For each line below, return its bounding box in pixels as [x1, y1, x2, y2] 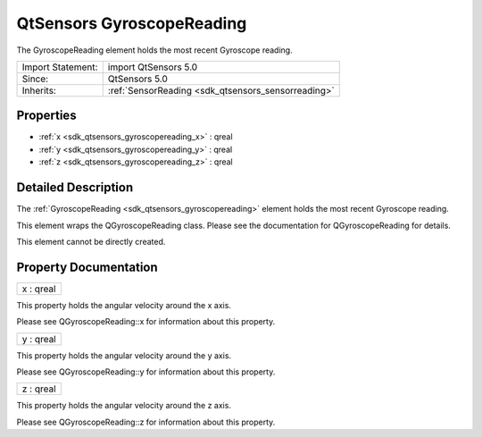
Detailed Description [16, 180, 134, 196]
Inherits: [21, 84, 57, 97]
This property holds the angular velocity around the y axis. [16, 349, 232, 361]
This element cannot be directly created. [16, 236, 166, 247]
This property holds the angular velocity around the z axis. [16, 400, 232, 411]
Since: [21, 72, 49, 85]
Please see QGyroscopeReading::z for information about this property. [16, 416, 276, 427]
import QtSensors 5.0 [107, 61, 198, 73]
